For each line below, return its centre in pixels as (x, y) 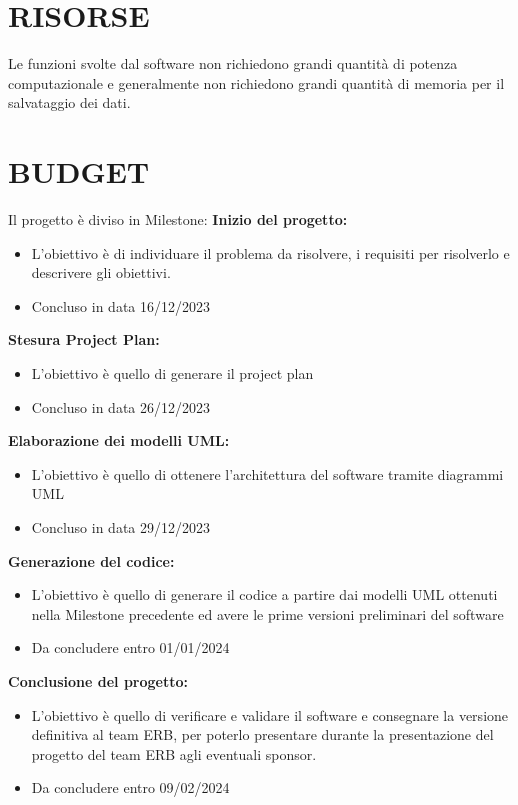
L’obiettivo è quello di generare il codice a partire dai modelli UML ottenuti (264, 594)
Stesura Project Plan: (84, 339)
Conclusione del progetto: (98, 680)
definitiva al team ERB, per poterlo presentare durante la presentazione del (262, 734)
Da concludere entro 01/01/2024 (130, 647)
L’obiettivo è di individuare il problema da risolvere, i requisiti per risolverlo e (270, 252)
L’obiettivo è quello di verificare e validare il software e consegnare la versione (270, 714)
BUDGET (79, 171)
